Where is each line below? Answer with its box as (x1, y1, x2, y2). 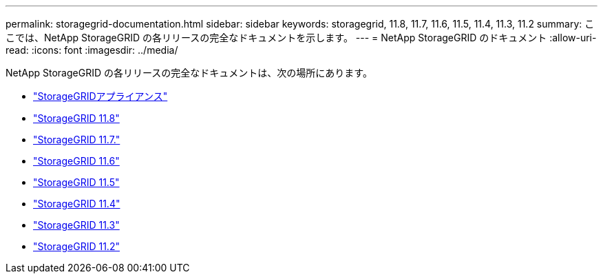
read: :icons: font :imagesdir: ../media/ (6, 44, 178, 56)
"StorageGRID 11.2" (33, 240, 120, 252)
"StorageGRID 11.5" (33, 176, 120, 188)
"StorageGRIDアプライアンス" (33, 90, 168, 102)
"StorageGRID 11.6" (33, 155, 120, 167)
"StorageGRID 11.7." (33, 134, 120, 145)
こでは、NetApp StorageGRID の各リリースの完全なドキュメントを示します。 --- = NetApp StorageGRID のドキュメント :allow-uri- (6, 32, 597, 43)
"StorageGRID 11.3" (33, 219, 120, 231)
